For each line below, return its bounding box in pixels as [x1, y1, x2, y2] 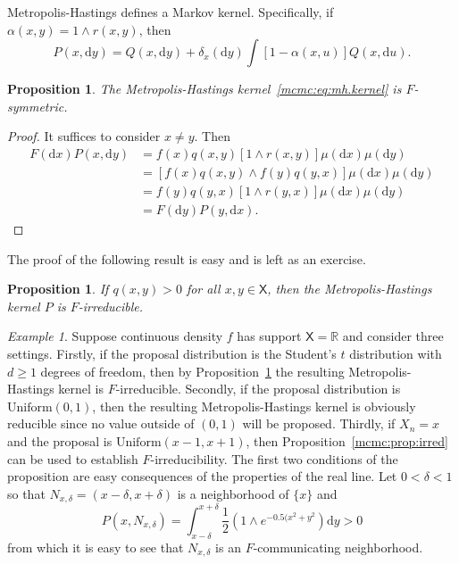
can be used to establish [7, 449, 138, 468]
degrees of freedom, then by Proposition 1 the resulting [40, 361, 345, 380]
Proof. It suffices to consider [7, 127, 161, 145]
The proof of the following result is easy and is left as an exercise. [7, 249, 366, 268]
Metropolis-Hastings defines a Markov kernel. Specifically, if [7, 3, 334, 21]
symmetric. [7, 96, 68, 115]
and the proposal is [7, 432, 113, 451]
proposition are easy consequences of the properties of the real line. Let [7, 467, 397, 485]
